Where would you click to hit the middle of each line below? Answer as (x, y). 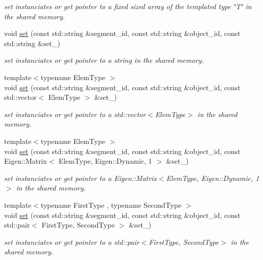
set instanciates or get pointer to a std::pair (72, 242)
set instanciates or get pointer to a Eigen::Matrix (80, 178)
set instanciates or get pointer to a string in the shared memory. (104, 60)
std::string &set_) (32, 43)
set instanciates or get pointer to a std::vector (75, 114)
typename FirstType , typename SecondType (111, 205)
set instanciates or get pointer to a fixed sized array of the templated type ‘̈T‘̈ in (128, 6)
